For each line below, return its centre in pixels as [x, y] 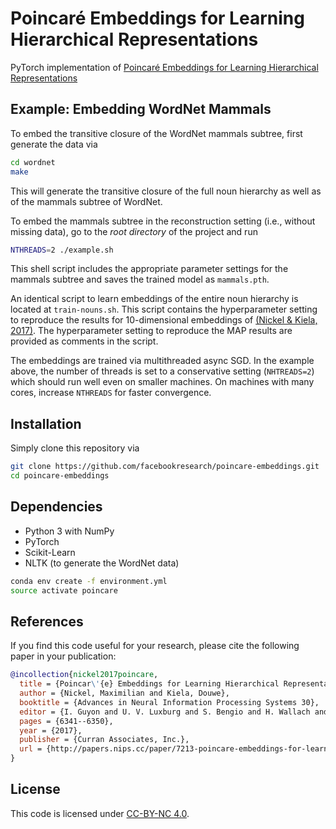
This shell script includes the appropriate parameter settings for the [149, 269]
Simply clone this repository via [75, 448]
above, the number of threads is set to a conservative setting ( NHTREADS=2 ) [162, 371]
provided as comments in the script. [84, 341]
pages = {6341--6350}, [66, 721]
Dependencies [56, 507]
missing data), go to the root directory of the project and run [134, 231]
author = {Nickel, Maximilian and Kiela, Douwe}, [124, 693]
